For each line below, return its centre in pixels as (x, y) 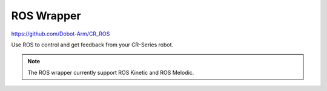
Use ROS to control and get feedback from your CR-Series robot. (92, 45)
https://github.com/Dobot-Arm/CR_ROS (61, 34)
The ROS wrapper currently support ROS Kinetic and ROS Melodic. (111, 72)
